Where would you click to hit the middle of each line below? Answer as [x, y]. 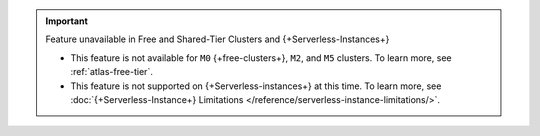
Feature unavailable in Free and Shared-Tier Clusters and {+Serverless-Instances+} [217, 39]
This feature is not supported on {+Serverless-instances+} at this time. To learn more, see [256, 86]
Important [67, 21]
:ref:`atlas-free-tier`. [112, 72]
